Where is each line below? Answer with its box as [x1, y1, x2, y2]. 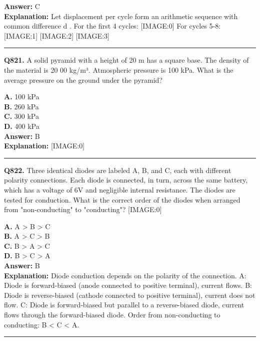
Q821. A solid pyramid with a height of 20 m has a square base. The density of [4, 55, 249, 65]
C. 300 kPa [4, 111, 39, 121]
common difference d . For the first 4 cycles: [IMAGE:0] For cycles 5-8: [4, 21, 221, 31]
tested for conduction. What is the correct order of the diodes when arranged [4, 194, 240, 205]
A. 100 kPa [4, 91, 39, 102]
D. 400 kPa [4, 120, 39, 131]
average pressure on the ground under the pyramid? [4, 74, 162, 85]
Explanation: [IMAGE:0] [4, 140, 85, 151]
